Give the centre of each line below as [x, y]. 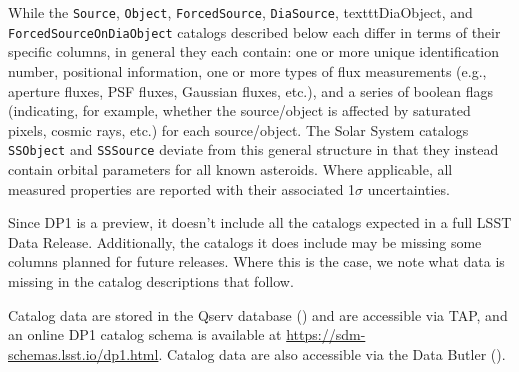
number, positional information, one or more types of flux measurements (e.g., [247, 70]
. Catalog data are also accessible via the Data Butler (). [332, 353]
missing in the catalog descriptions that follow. [151, 280]
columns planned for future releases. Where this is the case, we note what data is [256, 261]
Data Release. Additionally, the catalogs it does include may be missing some [245, 241]
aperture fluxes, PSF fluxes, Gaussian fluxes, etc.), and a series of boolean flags [251, 90]
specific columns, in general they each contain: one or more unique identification [254, 51]
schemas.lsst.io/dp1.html [83, 353]
